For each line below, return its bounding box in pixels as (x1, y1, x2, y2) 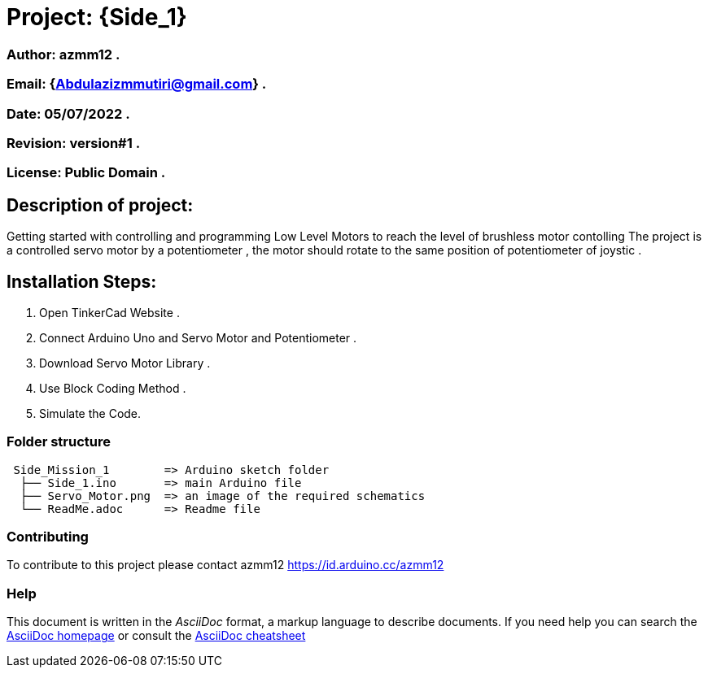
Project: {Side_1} (7, 3, 187, 31)
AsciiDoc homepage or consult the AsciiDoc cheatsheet (7, 628, 306, 643)
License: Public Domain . (7, 164, 166, 181)
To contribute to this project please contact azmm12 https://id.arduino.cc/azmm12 (7, 558, 444, 572)
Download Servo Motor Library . (39, 355, 211, 370)
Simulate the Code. (39, 406, 142, 420)
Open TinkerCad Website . (39, 305, 180, 320)
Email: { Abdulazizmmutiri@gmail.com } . (7, 76, 267, 93)
